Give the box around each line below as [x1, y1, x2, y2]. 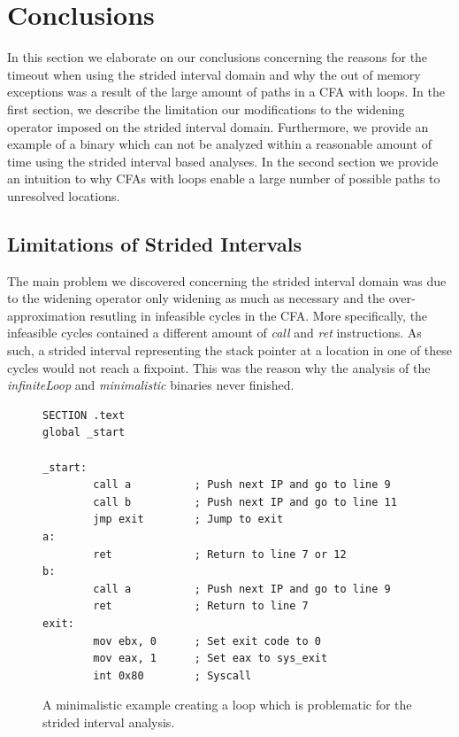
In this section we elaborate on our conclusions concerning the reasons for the [7, 48, 428, 66]
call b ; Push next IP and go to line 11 [93, 495, 397, 508]
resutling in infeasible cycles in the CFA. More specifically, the [89, 306, 428, 324]
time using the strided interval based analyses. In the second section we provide [7, 151, 439, 170]
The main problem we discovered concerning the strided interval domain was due [7, 271, 447, 290]
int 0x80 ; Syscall [93, 669, 252, 682]
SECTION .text [42, 408, 126, 422]
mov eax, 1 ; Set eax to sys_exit [93, 652, 328, 665]
